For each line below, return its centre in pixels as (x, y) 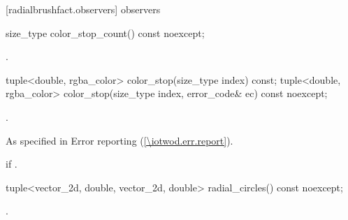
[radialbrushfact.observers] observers (83, 9)
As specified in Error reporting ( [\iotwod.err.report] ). (119, 140)
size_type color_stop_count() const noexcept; (105, 32)
